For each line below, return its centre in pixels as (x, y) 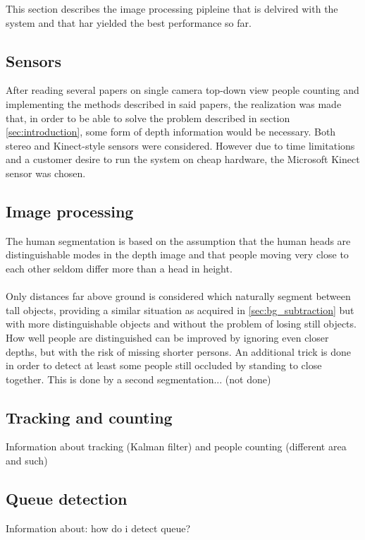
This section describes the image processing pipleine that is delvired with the (172, 8)
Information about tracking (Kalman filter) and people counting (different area (176, 446)
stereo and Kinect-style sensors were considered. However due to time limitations (180, 145)
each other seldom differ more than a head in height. (119, 268)
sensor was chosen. (46, 173)
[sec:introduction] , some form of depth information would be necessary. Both (171, 132)
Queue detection (67, 499)
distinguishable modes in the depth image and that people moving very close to (177, 254)
